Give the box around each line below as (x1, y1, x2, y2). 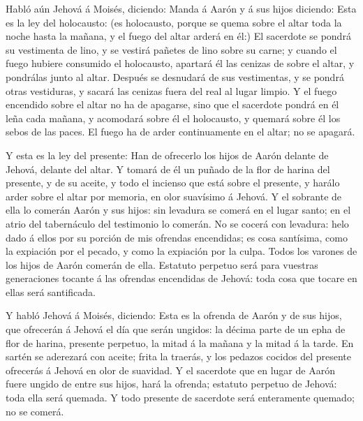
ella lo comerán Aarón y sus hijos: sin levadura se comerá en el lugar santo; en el (6, 202, 351, 217)
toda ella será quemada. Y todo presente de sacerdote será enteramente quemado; (6, 390, 355, 405)
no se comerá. (6, 404, 64, 418)
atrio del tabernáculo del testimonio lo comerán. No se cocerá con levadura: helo (6, 216, 349, 230)
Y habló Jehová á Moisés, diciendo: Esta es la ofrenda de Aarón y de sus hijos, (6, 308, 342, 323)
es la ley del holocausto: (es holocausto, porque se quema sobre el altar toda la (6, 15, 342, 29)
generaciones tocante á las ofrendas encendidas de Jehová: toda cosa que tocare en (6, 271, 357, 286)
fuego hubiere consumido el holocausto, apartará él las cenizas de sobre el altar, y (6, 56, 355, 71)
